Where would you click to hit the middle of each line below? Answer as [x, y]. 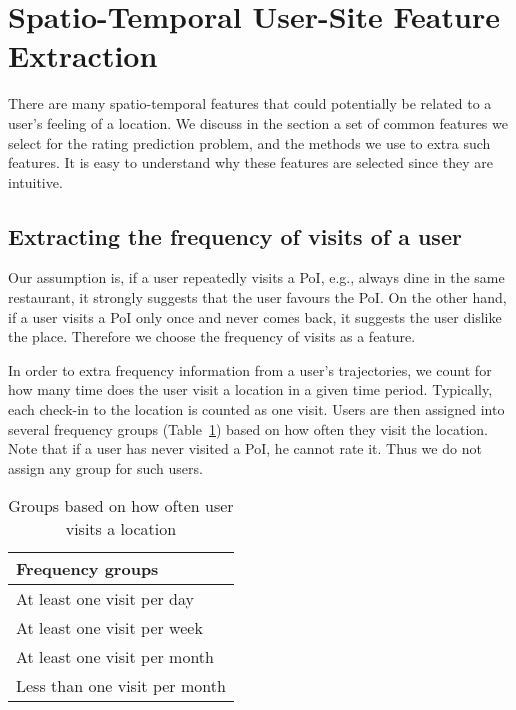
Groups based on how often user [121, 506]
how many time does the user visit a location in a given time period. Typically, [250, 389]
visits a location [121, 529]
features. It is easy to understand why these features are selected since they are [250, 162]
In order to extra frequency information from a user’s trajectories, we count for [250, 369]
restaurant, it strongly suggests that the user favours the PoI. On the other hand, [257, 297]
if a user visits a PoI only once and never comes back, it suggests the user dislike [255, 316]
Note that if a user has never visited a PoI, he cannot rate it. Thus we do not [245, 448]
